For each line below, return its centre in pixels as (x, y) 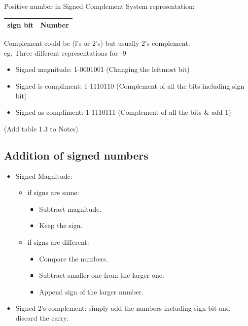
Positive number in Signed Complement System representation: (99, 6)
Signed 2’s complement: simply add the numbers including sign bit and (123, 308)
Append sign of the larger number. (91, 291)
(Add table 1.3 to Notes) (41, 128)
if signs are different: (58, 242)
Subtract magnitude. (70, 209)
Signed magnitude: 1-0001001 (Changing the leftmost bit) (103, 69)
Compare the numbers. (74, 258)
